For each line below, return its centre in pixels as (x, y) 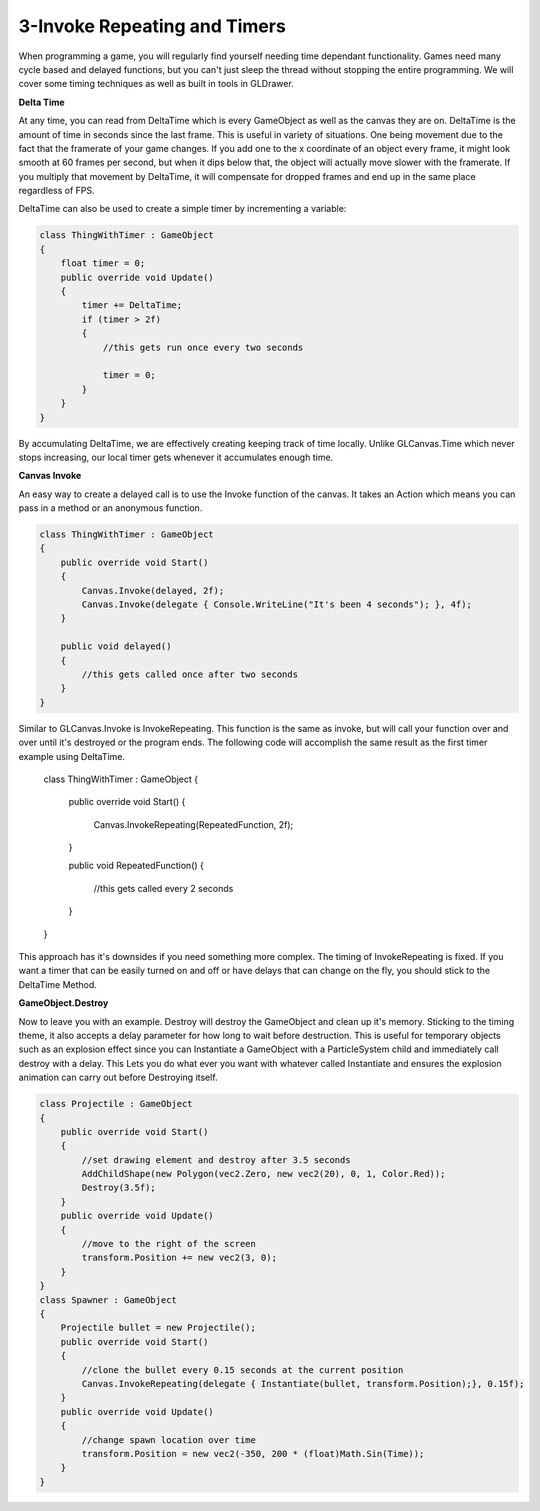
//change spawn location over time (169, 1439)
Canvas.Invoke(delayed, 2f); (153, 590)
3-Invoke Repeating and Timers (152, 26)
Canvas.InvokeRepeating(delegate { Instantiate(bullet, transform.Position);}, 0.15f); (303, 1383)
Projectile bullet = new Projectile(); (158, 1328)
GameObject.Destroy (63, 1003)
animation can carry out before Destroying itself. (118, 1077)
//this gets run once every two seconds (203, 347)
